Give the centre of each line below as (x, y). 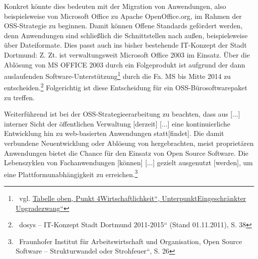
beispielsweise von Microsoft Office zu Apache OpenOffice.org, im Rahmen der (123, 16)
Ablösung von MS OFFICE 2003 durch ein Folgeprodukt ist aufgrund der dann (125, 64)
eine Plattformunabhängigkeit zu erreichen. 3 (71, 173)
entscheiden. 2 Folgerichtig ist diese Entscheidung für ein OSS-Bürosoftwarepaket (126, 87)
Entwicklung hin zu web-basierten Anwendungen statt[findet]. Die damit (114, 133)
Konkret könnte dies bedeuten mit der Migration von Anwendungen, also (115, 6)
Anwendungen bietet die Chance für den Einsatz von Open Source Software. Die (126, 153)
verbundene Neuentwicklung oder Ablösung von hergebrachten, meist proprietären (129, 143)
